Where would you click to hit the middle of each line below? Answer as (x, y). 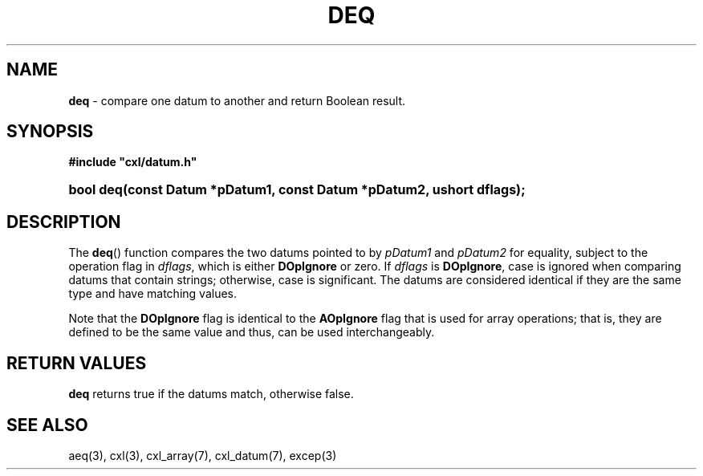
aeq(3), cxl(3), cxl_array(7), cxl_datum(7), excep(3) (203, 455)
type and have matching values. (153, 294)
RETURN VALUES (77, 363)
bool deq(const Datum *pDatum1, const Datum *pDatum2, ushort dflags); (297, 190)
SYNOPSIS (50, 132)
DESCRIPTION (64, 222)
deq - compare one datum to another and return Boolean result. (237, 100)
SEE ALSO (47, 425)
